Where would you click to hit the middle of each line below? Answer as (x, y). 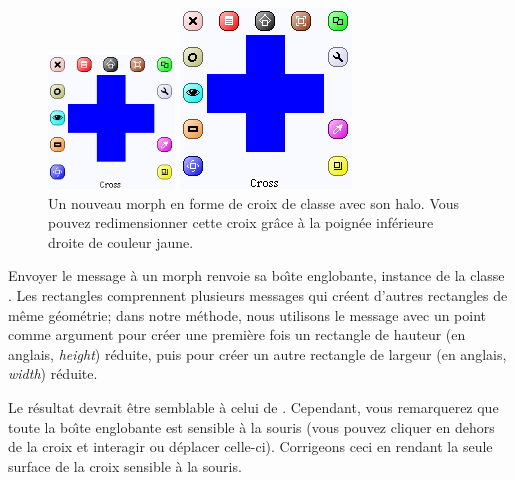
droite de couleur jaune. (121, 241)
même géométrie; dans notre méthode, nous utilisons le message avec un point (247, 314)
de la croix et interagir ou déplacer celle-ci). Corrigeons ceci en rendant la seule (250, 446)
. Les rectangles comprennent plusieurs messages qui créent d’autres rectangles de (258, 294)
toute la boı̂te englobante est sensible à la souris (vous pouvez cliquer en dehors (251, 426)
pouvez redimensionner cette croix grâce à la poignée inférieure (241, 222)
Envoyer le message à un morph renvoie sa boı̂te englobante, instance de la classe (256, 275)
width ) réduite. (53, 373)
